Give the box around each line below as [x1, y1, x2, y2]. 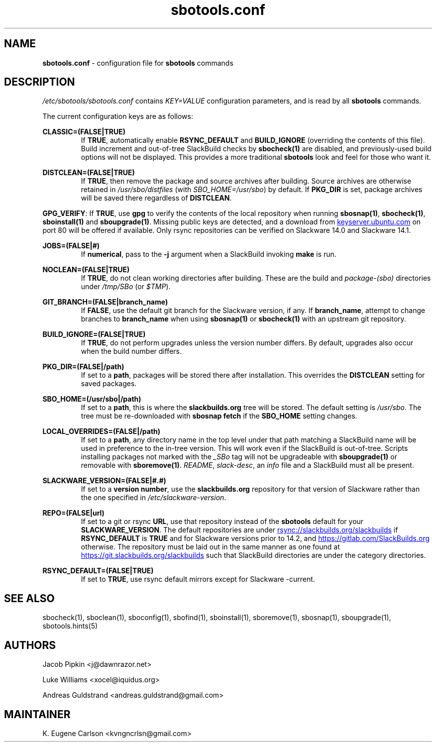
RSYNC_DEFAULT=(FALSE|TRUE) [42, 566, 154, 575]
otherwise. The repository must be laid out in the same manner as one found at [81, 542, 340, 551]
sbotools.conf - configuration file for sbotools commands [42, 58, 233, 67]
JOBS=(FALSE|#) [42, 241, 100, 250]
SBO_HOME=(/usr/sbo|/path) [42, 395, 141, 404]
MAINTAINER [4, 708, 71, 721]
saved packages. [81, 379, 137, 388]
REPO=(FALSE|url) [42, 509, 105, 518]
